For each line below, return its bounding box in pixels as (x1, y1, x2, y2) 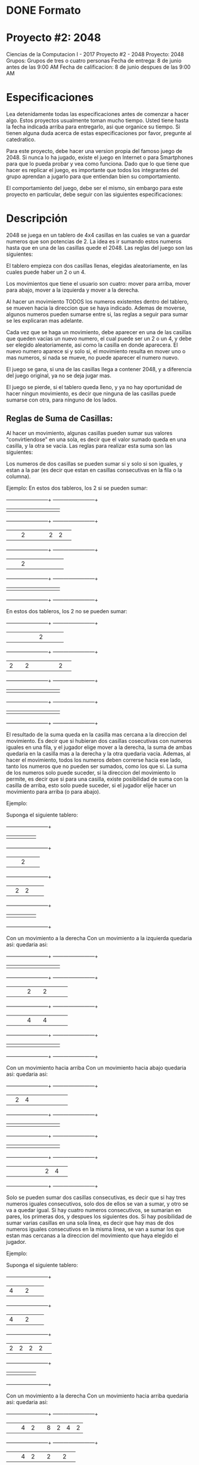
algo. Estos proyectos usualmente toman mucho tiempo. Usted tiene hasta (6, 117, 189, 124)
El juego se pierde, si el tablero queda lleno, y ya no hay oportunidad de (6, 384, 182, 390)
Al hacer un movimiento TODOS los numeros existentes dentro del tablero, (6, 298, 189, 305)
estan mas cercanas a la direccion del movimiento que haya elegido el (6, 1232, 179, 1239)
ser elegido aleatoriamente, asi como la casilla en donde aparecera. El (6, 341, 178, 348)
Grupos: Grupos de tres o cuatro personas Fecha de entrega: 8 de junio (6, 57, 182, 65)
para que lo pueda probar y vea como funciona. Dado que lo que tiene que (6, 160, 189, 167)
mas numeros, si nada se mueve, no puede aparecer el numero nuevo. (6, 354, 179, 361)
